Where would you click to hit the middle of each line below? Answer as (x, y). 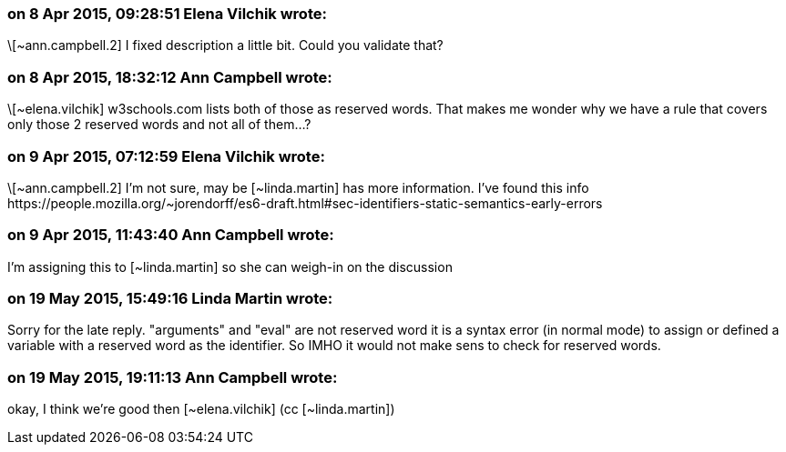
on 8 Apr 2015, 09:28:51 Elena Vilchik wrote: (167, 14)
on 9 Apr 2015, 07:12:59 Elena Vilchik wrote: (166, 156)
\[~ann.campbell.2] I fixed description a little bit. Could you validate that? (225, 45)
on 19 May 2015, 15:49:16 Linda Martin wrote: (170, 298)
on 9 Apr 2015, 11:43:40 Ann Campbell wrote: (171, 235)
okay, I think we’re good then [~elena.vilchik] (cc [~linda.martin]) (201, 409)
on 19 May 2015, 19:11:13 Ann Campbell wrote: (173, 377)
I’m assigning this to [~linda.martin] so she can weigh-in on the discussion (230, 266)
